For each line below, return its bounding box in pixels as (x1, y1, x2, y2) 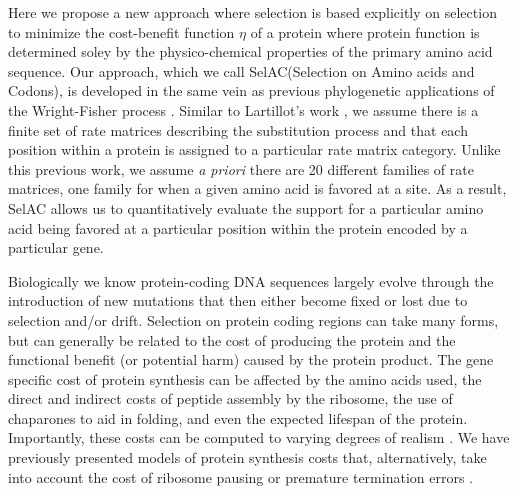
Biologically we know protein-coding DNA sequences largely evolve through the (8, 270, 494, 291)
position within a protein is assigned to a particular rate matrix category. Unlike (8, 139, 501, 160)
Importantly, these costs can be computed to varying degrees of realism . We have (8, 427, 510, 448)
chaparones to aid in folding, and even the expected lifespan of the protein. (8, 407, 468, 428)
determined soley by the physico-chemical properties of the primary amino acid (8, 41, 493, 62)
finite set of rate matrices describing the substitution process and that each (8, 119, 468, 140)
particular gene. (8, 237, 104, 258)
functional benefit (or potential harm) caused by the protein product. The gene (8, 349, 494, 370)
